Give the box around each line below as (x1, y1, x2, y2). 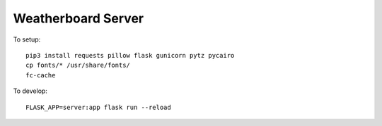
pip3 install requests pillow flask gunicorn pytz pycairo (25, 51, 235, 59)
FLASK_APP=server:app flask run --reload (25, 103, 171, 111)
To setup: (13, 35, 41, 44)
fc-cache (25, 71, 56, 79)
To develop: (13, 87, 47, 95)
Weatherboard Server (13, 11, 144, 26)
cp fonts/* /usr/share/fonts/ (25, 61, 131, 70)
